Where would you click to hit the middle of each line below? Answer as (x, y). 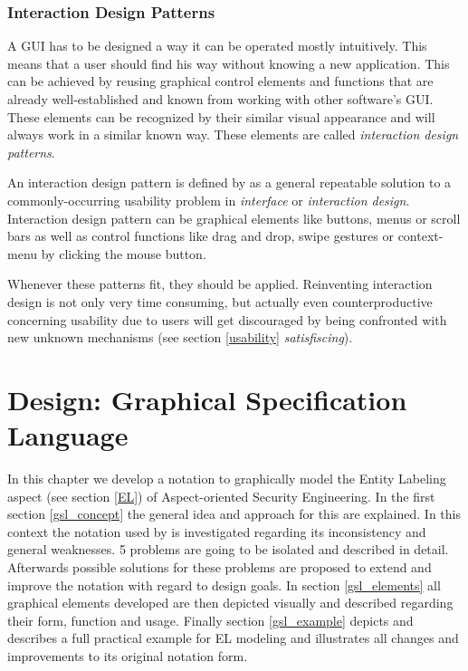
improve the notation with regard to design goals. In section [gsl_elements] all (224, 585)
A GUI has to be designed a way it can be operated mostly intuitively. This (217, 46)
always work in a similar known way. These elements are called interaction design (233, 134)
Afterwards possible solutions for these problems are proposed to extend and (220, 567)
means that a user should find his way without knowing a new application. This (229, 63)
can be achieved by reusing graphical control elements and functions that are (220, 81)
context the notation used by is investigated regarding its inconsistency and (217, 531)
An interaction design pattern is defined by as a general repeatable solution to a (229, 182)
